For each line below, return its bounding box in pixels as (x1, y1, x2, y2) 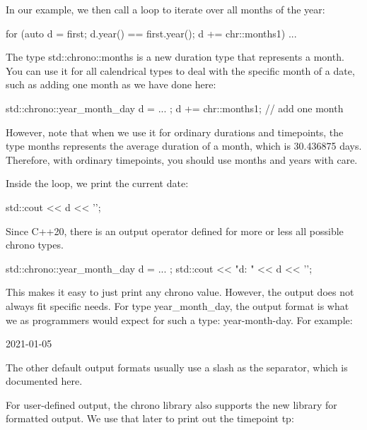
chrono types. (6, 237, 64, 252)
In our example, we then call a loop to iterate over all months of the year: (6, 2, 325, 16)
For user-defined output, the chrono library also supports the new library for (6, 397, 337, 412)
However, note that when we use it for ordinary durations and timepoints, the (6, 124, 344, 139)
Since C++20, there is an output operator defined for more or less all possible (6, 223, 344, 238)
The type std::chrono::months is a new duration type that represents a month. (6, 49, 344, 64)
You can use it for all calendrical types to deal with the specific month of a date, (6, 63, 355, 78)
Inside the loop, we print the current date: (6, 176, 189, 191)
